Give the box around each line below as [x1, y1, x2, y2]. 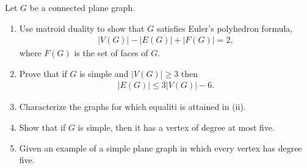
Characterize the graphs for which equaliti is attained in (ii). [19, 100, 246, 113]
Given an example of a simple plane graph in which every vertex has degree [19, 141, 302, 154]
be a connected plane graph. [29, 1, 135, 13]
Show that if [19, 121, 66, 134]
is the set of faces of [74, 46, 148, 59]
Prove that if [19, 67, 67, 79]
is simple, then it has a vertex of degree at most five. [78, 121, 275, 134]
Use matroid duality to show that [19, 21, 145, 34]
